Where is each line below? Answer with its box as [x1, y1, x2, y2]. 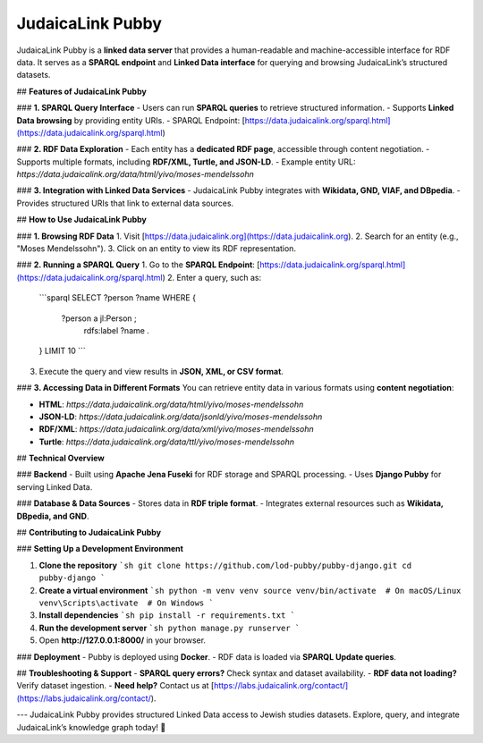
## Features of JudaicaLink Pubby [16, 86, 147, 97]
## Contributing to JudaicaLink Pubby [16, 528, 161, 538]
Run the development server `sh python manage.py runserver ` [38, 622, 301, 633]
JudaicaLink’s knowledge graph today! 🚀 [16, 722, 166, 732]
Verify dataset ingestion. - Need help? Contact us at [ [16, 680, 215, 691]
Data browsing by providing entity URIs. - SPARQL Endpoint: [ [16, 114, 246, 125]
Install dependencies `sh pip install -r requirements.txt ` [38, 610, 295, 621]
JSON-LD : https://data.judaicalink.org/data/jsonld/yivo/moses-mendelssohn [38, 411, 323, 422]
